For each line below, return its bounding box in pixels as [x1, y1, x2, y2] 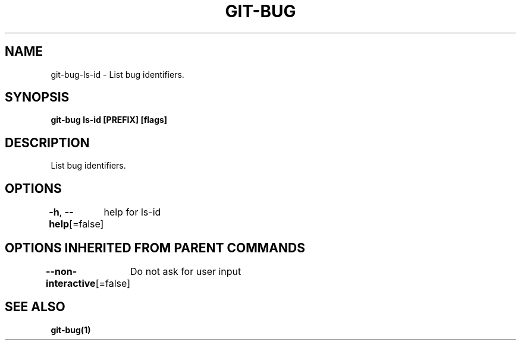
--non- [46, 265, 77, 277]
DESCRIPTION [5, 135, 90, 150]
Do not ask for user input [130, 265, 241, 277]
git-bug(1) [51, 324, 91, 335]
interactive [46, 277, 96, 289]
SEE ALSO [5, 299, 65, 315]
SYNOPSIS [5, 90, 70, 105]
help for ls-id [103, 206, 161, 219]
